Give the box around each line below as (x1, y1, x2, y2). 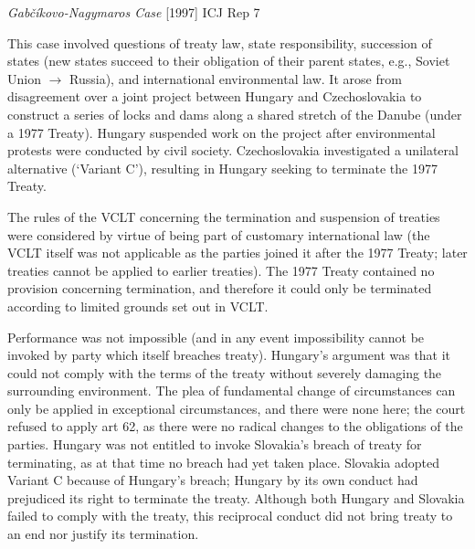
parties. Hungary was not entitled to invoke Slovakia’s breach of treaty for (7, 435, 422, 454)
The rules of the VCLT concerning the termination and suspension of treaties (7, 206, 440, 226)
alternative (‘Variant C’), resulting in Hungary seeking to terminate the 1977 (7, 158, 438, 177)
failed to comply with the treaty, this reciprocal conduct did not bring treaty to (7, 506, 453, 525)
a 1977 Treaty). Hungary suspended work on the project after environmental (7, 122, 436, 142)
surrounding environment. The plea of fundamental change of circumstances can (7, 381, 456, 400)
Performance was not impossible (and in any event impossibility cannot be (7, 327, 425, 346)
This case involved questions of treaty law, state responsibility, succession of (7, 33, 432, 52)
